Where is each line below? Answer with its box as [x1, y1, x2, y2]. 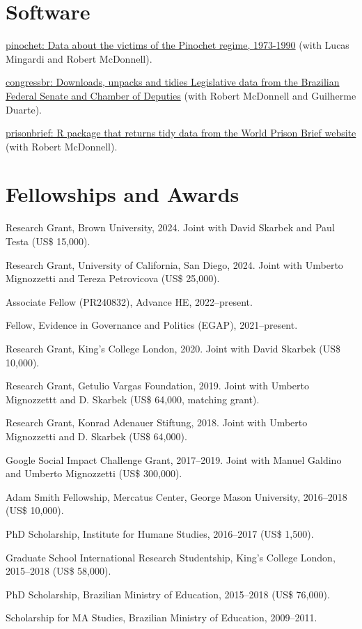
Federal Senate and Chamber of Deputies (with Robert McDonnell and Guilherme [6, 88, 356, 102]
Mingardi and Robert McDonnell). [6, 51, 152, 65]
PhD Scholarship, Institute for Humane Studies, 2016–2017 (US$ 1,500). [6, 526, 314, 541]
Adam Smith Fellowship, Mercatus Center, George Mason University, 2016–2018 [6, 489, 347, 504]
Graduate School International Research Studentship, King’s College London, [6, 550, 336, 564]
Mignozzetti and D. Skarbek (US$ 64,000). [6, 428, 187, 443]
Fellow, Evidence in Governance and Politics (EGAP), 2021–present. [6, 318, 298, 332]
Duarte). [6, 102, 42, 116]
